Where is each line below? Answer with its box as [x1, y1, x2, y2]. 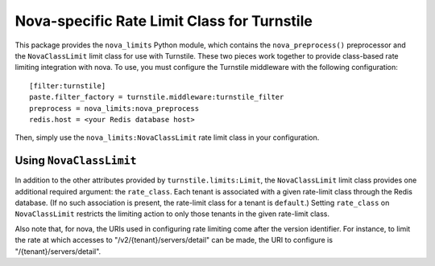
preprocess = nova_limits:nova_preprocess [29, 104, 200, 113]
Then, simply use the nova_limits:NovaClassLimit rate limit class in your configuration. [14, 133, 320, 142]
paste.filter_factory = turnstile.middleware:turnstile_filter [29, 92, 284, 102]
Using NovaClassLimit [14, 153, 137, 168]
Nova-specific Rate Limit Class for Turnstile [14, 12, 313, 30]
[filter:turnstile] [29, 81, 106, 90]
